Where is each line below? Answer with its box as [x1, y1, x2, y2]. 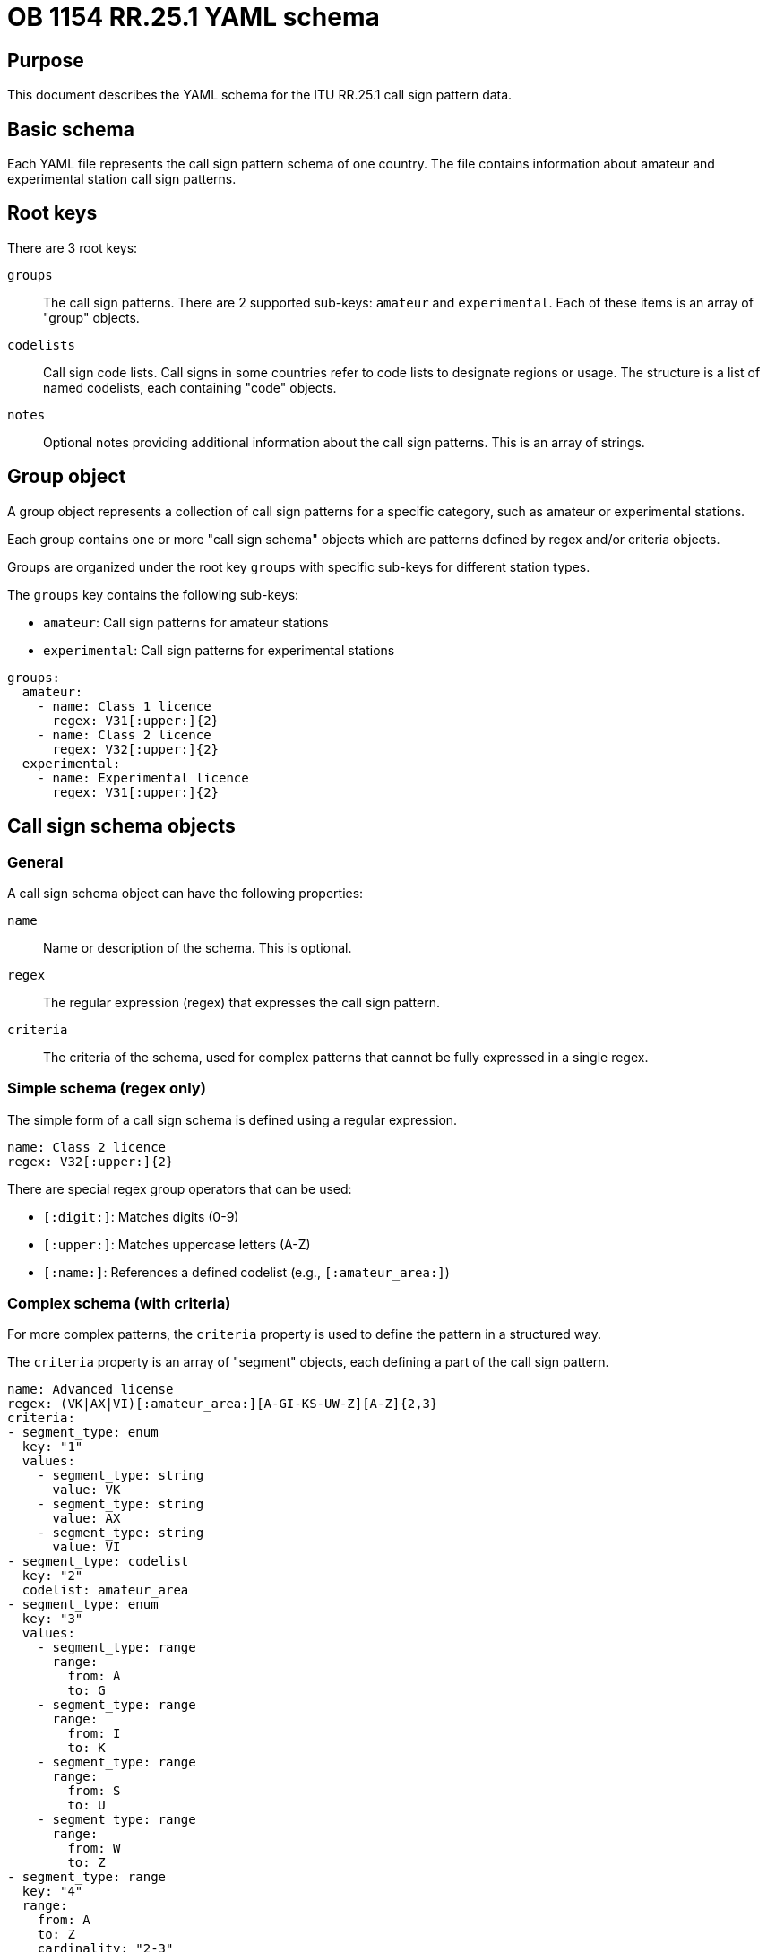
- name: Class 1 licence [37, 698, 211, 713]
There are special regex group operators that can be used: [7, 1180, 352, 1196]
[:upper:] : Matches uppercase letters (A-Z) [43, 1236, 311, 1252]
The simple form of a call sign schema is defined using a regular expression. [7, 1111, 458, 1127]
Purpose [7, 48, 84, 72]
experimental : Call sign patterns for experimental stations [43, 642, 395, 658]
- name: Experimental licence [37, 770, 249, 785]
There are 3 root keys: [7, 239, 138, 255]
